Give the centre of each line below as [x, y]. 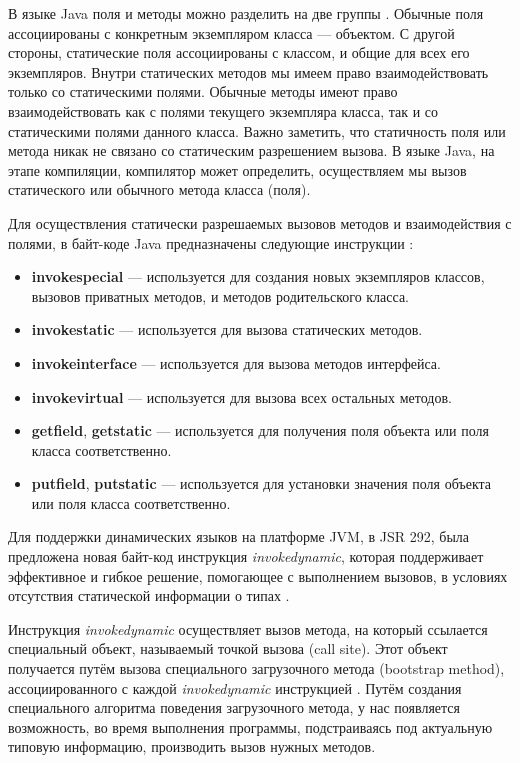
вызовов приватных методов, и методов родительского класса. [220, 295]
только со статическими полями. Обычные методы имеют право [203, 91]
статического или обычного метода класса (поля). [159, 189]
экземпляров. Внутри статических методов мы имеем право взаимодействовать [248, 71]
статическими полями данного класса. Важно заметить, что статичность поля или [257, 130]
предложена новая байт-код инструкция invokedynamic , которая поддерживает [246, 556]
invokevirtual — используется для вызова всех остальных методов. [241, 396]
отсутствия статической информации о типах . [149, 595]
